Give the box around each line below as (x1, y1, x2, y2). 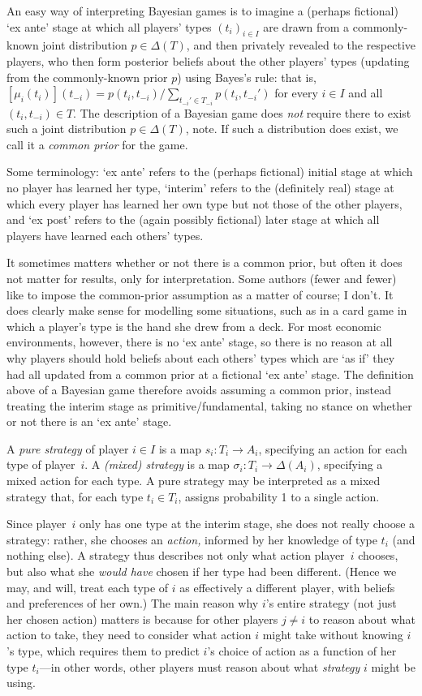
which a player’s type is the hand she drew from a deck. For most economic (6, 317, 381, 334)
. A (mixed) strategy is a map (84, 456, 230, 473)
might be (371, 658, 416, 675)
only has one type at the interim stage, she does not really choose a (80, 515, 416, 532)
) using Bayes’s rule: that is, (177, 68, 316, 85)
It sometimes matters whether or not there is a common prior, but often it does (6, 254, 403, 271)
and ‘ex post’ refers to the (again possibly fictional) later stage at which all (6, 211, 380, 228)
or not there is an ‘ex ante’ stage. (6, 413, 172, 430)
